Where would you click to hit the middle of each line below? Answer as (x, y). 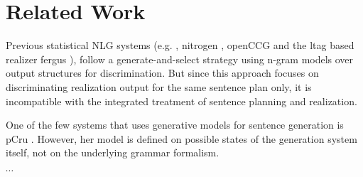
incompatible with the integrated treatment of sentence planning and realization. (181, 101)
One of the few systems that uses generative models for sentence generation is (175, 125)
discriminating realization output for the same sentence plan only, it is (159, 86)
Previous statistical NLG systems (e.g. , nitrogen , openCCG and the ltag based (180, 45)
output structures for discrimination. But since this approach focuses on (162, 73)
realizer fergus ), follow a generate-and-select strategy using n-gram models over (180, 59)
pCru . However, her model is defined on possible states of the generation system (181, 138)
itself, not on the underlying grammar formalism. (113, 152)
